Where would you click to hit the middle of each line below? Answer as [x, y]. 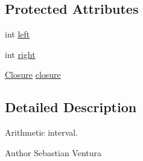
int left [17, 34]
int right [20, 54]
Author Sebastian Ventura [53, 152]
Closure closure [33, 74]
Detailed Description [71, 107]
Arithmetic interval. [42, 132]
